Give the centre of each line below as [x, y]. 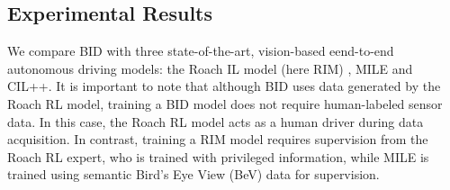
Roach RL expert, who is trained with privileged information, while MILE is [218, 156]
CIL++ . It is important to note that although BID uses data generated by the [224, 86]
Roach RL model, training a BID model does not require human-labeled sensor [225, 103]
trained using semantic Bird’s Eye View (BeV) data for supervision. [193, 174]
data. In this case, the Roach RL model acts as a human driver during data [216, 121]
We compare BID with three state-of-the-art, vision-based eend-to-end [201, 51]
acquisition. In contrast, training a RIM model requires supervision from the [218, 139]
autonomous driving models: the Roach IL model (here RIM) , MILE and [210, 68]
